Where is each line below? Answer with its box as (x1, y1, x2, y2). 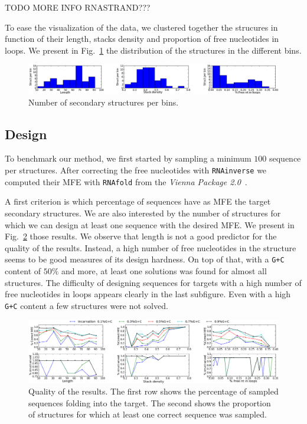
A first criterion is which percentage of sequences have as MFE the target (5, 195, 271, 208)
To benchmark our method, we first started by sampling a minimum (5, 152, 252, 165)
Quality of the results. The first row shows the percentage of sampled (28, 385, 279, 397)
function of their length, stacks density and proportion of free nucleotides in (5, 32, 279, 45)
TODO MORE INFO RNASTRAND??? (5, 1, 151, 13)
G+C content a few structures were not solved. (5, 299, 168, 311)
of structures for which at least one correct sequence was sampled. (28, 408, 267, 420)
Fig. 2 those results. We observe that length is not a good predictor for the (5, 230, 277, 242)
